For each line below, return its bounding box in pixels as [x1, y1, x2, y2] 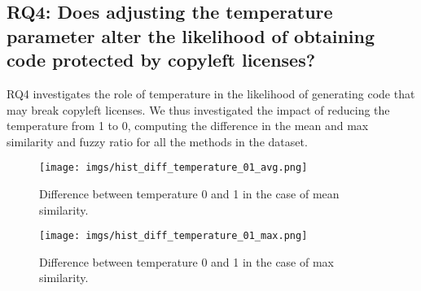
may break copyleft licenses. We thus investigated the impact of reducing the [7, 101, 390, 118]
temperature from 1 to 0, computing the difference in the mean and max [7, 117, 369, 134]
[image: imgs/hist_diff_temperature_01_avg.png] [39, 162, 308, 174]
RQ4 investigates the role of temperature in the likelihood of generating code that [7, 85, 415, 102]
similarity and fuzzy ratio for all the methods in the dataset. [7, 132, 308, 150]
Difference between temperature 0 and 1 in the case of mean [39, 185, 340, 202]
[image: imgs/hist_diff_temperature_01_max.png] [39, 230, 308, 242]
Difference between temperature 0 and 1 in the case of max [39, 253, 334, 270]
